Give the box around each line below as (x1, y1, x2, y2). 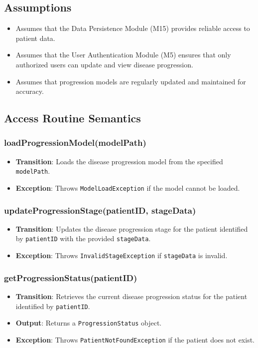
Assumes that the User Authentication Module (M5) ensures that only (15, 49, 231, 60)
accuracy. (15, 86, 44, 96)
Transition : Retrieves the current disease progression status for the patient (15, 291, 248, 302)
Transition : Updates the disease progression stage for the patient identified (15, 223, 248, 234)
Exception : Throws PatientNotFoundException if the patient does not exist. (15, 334, 255, 345)
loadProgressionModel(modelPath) (4, 136, 146, 149)
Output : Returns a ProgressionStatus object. (15, 318, 162, 328)
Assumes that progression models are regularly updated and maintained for (15, 76, 246, 86)
